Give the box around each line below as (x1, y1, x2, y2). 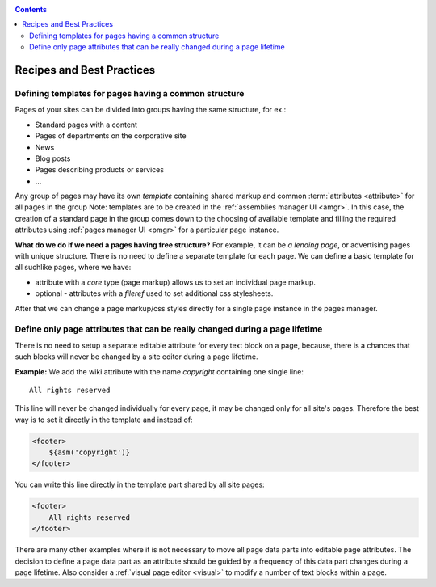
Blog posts (35, 154, 71, 163)
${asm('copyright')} (48, 448, 131, 457)
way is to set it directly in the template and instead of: (15, 415, 193, 424)
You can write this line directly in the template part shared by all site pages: (15, 479, 266, 489)
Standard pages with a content (35, 120, 137, 129)
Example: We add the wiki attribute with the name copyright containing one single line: (15, 366, 304, 376)
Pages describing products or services (35, 165, 165, 175)
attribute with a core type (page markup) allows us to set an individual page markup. (35, 277, 317, 287)
